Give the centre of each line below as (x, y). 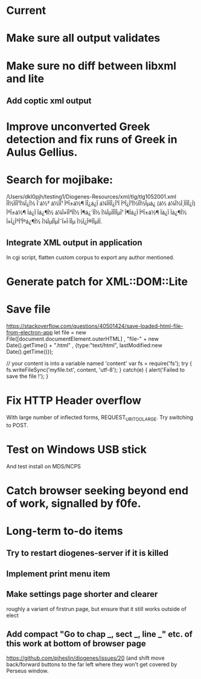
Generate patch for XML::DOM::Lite (97, 282)
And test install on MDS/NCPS (44, 466)
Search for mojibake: (60, 180)
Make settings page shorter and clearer (82, 594)
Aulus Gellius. (42, 152)
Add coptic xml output (49, 100)
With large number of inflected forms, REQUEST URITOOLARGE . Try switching (100, 418)
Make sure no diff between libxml (91, 65)
